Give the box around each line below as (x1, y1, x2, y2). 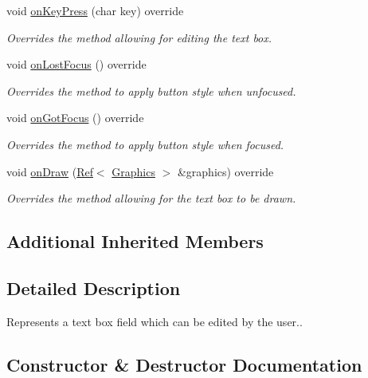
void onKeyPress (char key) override (6, 2, 184, 18)
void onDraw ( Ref (6, 163, 93, 179)
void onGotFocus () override (6, 109, 144, 126)
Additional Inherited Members (6, 229, 264, 254)
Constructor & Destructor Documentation (6, 352, 362, 376)
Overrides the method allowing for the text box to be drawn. (6, 190, 296, 207)
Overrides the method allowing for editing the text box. (6, 29, 272, 45)
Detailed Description (6, 275, 181, 300)
